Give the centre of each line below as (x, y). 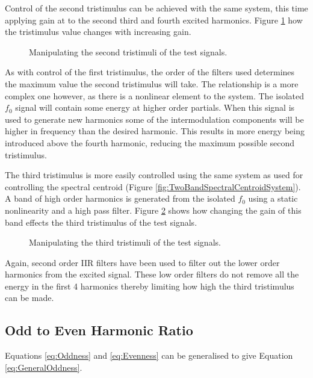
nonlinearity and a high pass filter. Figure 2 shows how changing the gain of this (153, 210)
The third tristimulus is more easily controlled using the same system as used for (154, 175)
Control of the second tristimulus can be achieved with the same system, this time (156, 8)
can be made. (29, 298)
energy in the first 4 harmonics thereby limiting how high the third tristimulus (150, 286)
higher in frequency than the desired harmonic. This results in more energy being (155, 131)
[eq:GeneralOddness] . (44, 367)
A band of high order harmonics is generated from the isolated (120, 198)
